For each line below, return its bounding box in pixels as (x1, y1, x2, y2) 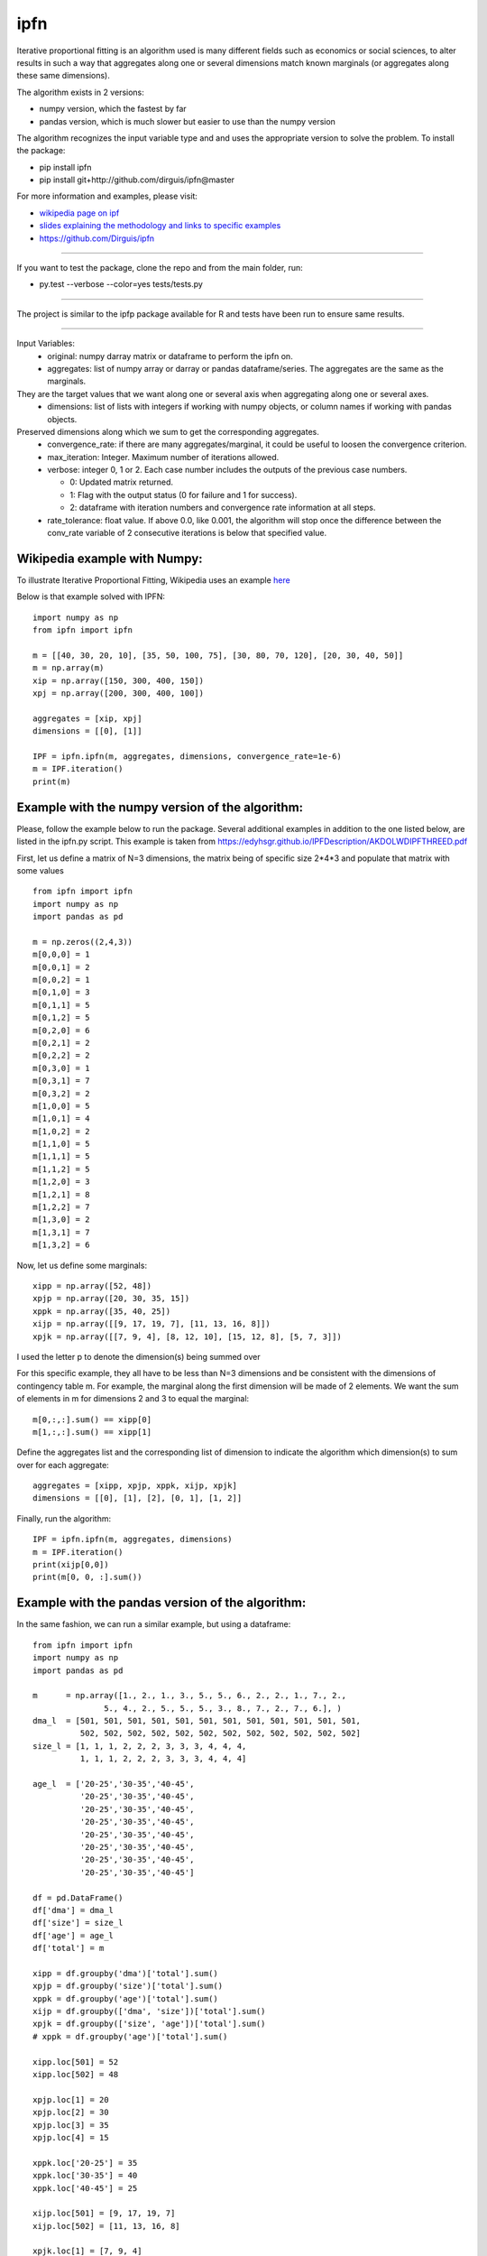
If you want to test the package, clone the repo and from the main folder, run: (16, 263, 304, 273)
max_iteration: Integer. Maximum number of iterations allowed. (47, 451, 280, 462)
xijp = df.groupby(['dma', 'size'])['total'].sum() (32, 2006, 266, 2017)
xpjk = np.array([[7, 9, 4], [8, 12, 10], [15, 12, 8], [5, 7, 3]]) (32, 1331, 342, 1342)
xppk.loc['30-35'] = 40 (32, 2170, 138, 2181)
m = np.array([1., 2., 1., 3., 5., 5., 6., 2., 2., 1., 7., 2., (32, 1690, 347, 1701)
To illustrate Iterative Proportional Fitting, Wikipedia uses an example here (16, 574, 290, 586)
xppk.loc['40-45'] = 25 (32, 2183, 138, 2193)
